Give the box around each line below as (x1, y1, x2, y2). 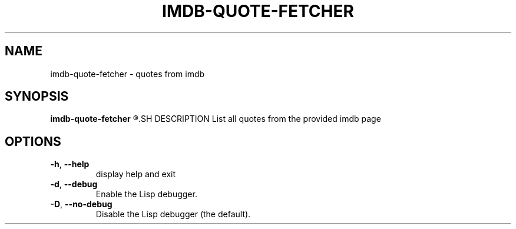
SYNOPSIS (5, 89, 69, 104)
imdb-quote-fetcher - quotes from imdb (50, 68, 205, 79)
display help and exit (95, 169, 176, 180)
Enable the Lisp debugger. (95, 189, 197, 200)
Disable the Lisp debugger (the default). (95, 209, 251, 220)
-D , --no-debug (50, 199, 113, 210)
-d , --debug (50, 179, 98, 190)
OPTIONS (5, 134, 61, 149)
